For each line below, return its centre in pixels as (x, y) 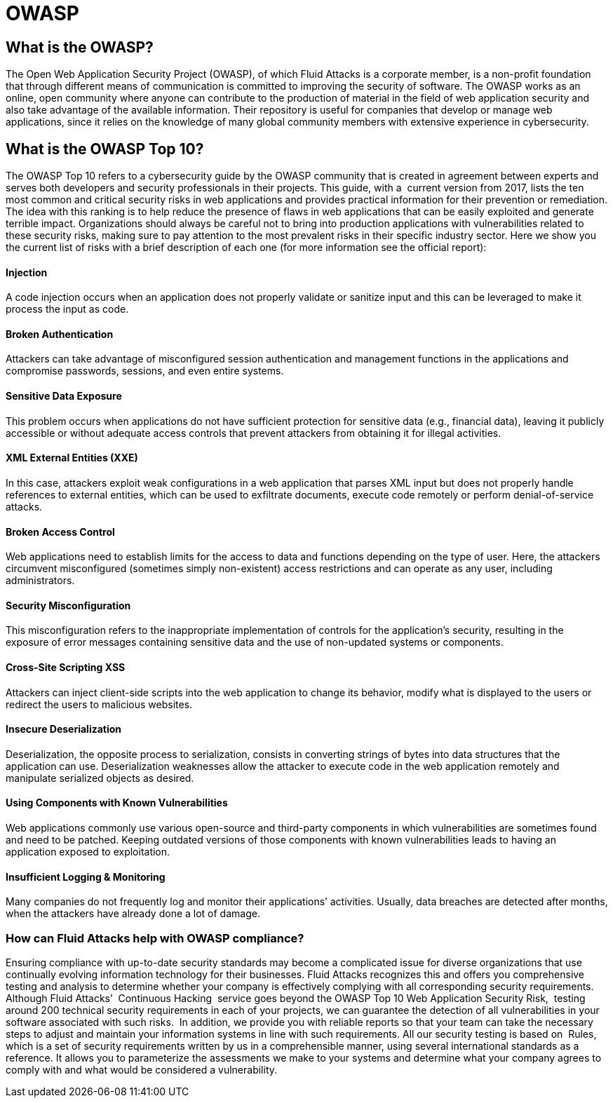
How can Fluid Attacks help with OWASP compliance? (155, 938)
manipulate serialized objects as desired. (100, 778)
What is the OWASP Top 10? (105, 149)
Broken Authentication (60, 334)
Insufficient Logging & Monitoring (86, 877)
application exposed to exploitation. (88, 851)
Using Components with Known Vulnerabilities (117, 803)
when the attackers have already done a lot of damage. (133, 914)
